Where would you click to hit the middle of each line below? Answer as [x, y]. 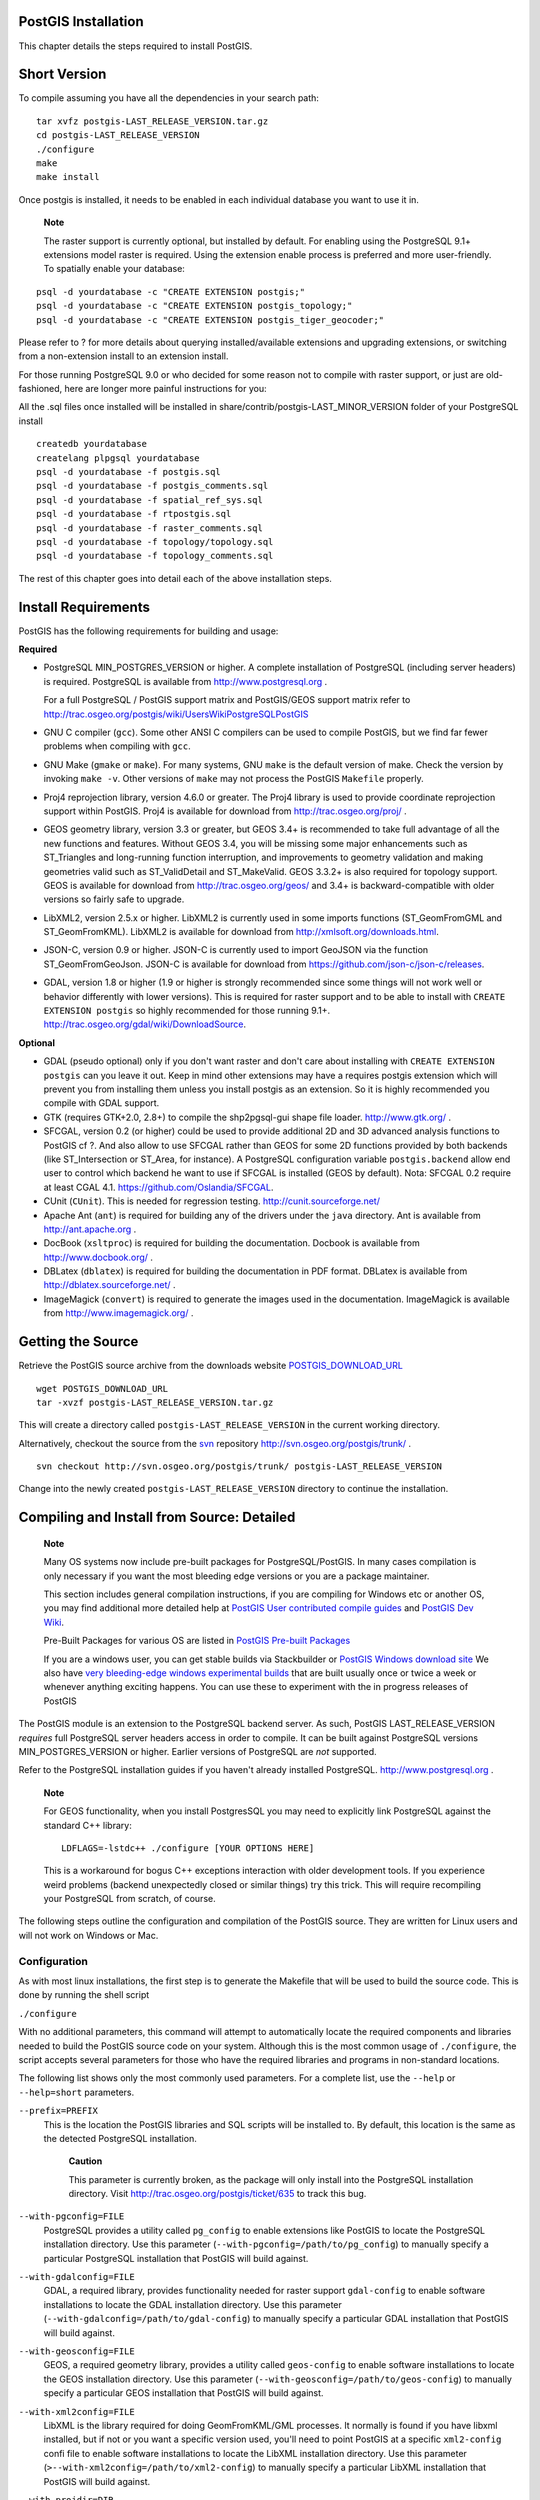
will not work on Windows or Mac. [88, 1935]
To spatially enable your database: [114, 269]
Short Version [62, 74]
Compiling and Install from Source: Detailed [157, 1517]
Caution [85, 2161]
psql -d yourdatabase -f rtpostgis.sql [134, 514]
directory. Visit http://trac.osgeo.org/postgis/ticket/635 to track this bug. [217, 2194]
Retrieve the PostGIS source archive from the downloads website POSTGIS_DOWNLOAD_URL [211, 1366]
